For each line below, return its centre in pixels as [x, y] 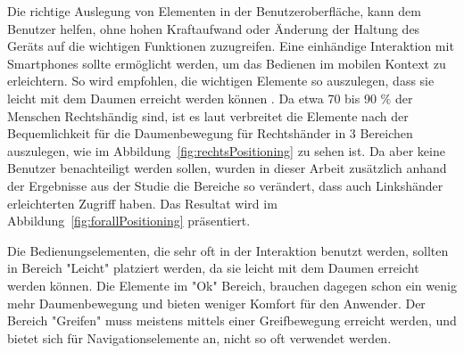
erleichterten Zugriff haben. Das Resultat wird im [142, 203]
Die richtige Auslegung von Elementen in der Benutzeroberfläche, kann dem [214, 11]
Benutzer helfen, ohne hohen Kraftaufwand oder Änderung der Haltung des [214, 28]
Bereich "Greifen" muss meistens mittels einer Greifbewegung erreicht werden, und [232, 320]
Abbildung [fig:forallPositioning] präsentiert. [129, 221]
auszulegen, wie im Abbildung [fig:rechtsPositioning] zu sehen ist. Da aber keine [226, 150]
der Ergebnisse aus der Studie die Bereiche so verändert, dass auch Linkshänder [225, 185]
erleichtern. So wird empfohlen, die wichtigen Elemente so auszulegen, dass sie [221, 81]
